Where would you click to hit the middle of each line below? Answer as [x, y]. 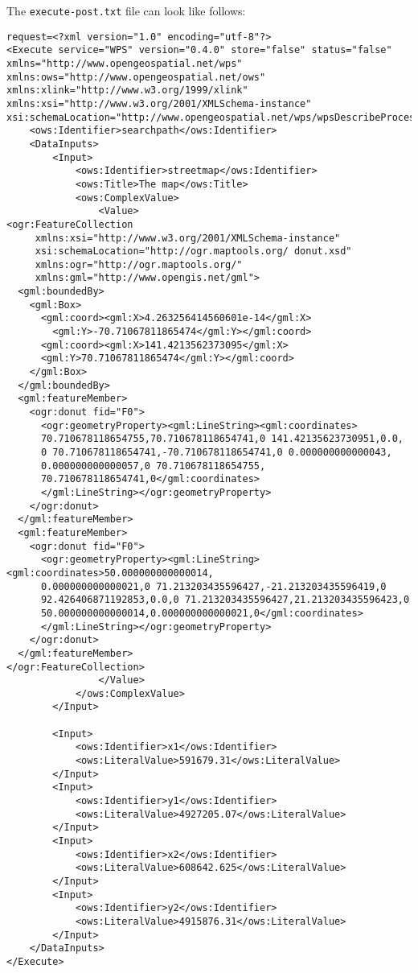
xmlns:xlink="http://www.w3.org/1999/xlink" [127, 91]
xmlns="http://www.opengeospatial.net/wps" [125, 63]
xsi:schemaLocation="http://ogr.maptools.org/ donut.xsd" [193, 251]
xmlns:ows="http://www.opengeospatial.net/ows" [136, 77]
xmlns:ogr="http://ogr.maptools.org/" [139, 264]
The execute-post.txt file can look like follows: [126, 10]
